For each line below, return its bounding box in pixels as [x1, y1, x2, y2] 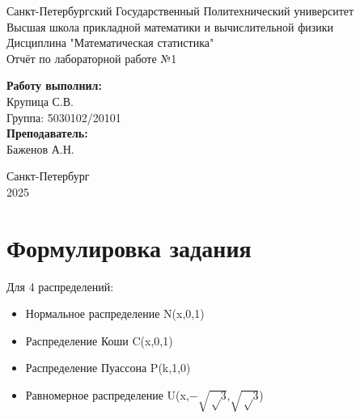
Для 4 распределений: [6, 277, 114, 294]
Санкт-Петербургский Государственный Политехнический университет [6, 2, 354, 19]
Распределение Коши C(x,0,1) [25, 332, 173, 349]
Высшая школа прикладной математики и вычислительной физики [6, 18, 334, 35]
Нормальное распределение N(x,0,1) [25, 305, 205, 322]
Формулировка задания [6, 231, 252, 264]
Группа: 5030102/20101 [6, 108, 121, 125]
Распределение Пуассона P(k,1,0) [25, 359, 191, 376]
